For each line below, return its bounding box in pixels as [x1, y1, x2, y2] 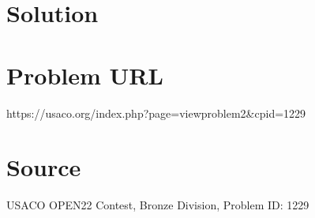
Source [6, 151, 81, 183]
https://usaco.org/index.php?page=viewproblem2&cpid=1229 [6, 104, 306, 121]
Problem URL [6, 58, 163, 91]
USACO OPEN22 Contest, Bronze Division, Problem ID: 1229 [6, 197, 309, 213]
